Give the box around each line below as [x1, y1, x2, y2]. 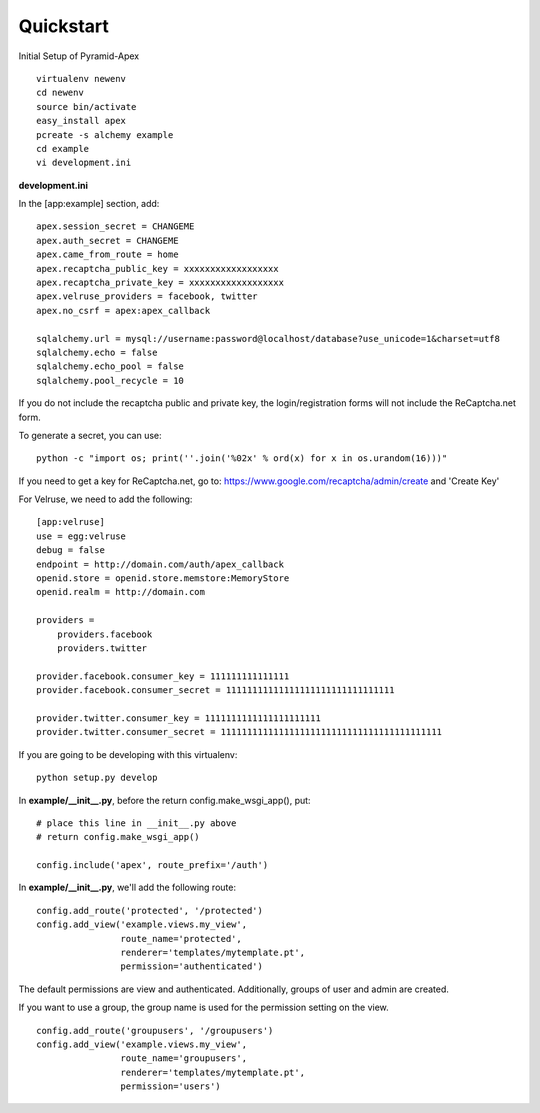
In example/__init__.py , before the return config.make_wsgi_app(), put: [18, 794, 311, 806]
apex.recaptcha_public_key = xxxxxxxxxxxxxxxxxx [36, 263, 279, 274]
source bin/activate [36, 101, 137, 112]
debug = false [36, 545, 105, 556]
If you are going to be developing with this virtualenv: [18, 748, 238, 760]
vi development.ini [36, 157, 132, 169]
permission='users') [120, 1081, 222, 1092]
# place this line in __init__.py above [36, 817, 237, 829]
